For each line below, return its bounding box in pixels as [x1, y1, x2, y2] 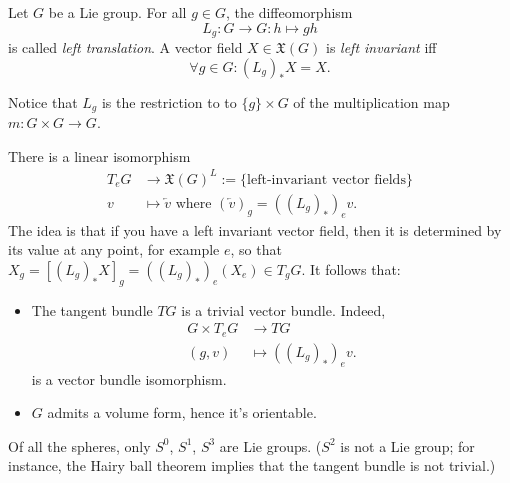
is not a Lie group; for [340, 435, 475, 456]
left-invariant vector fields [247, 172, 406, 187]
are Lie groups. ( [219, 435, 322, 456]
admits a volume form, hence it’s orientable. [47, 402, 317, 423]
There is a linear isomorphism [8, 145, 191, 166]
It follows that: [310, 258, 401, 279]
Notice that [8, 91, 78, 112]
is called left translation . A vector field [8, 37, 243, 58]
